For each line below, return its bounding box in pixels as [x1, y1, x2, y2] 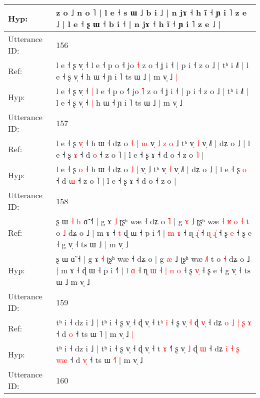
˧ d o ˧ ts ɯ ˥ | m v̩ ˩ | [56, 328, 134, 339]
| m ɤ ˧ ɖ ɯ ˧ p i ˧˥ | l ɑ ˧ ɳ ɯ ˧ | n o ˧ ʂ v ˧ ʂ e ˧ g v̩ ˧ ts [56, 264, 251, 276]
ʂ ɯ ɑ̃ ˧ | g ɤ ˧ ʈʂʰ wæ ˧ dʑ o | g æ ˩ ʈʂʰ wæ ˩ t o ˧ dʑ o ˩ [56, 253, 250, 264]
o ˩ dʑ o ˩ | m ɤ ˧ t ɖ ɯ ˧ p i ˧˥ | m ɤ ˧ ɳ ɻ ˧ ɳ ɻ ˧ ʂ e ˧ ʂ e [56, 227, 252, 238]
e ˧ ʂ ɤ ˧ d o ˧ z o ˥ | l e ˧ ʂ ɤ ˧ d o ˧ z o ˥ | [56, 149, 204, 160]
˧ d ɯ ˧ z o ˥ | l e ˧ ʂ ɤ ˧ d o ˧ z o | [56, 175, 176, 186]
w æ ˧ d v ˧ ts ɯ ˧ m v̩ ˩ [56, 354, 143, 365]
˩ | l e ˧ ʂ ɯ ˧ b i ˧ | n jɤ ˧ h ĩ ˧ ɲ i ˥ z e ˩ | [56, 18, 221, 30]
